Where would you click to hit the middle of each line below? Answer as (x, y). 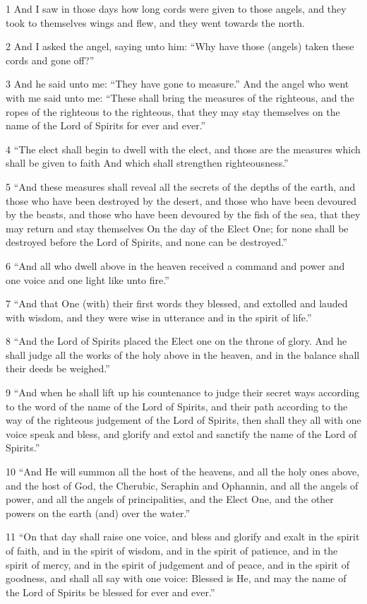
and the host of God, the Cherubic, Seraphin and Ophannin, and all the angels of (182, 485)
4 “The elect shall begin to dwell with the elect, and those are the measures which (183, 149)
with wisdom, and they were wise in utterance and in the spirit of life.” (159, 317)
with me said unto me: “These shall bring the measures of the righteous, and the (180, 97)
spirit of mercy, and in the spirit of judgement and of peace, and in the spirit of (178, 564)
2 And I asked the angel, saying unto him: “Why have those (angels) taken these (180, 46)
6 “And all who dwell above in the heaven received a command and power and (175, 265)
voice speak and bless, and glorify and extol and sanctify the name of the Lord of (181, 433)
